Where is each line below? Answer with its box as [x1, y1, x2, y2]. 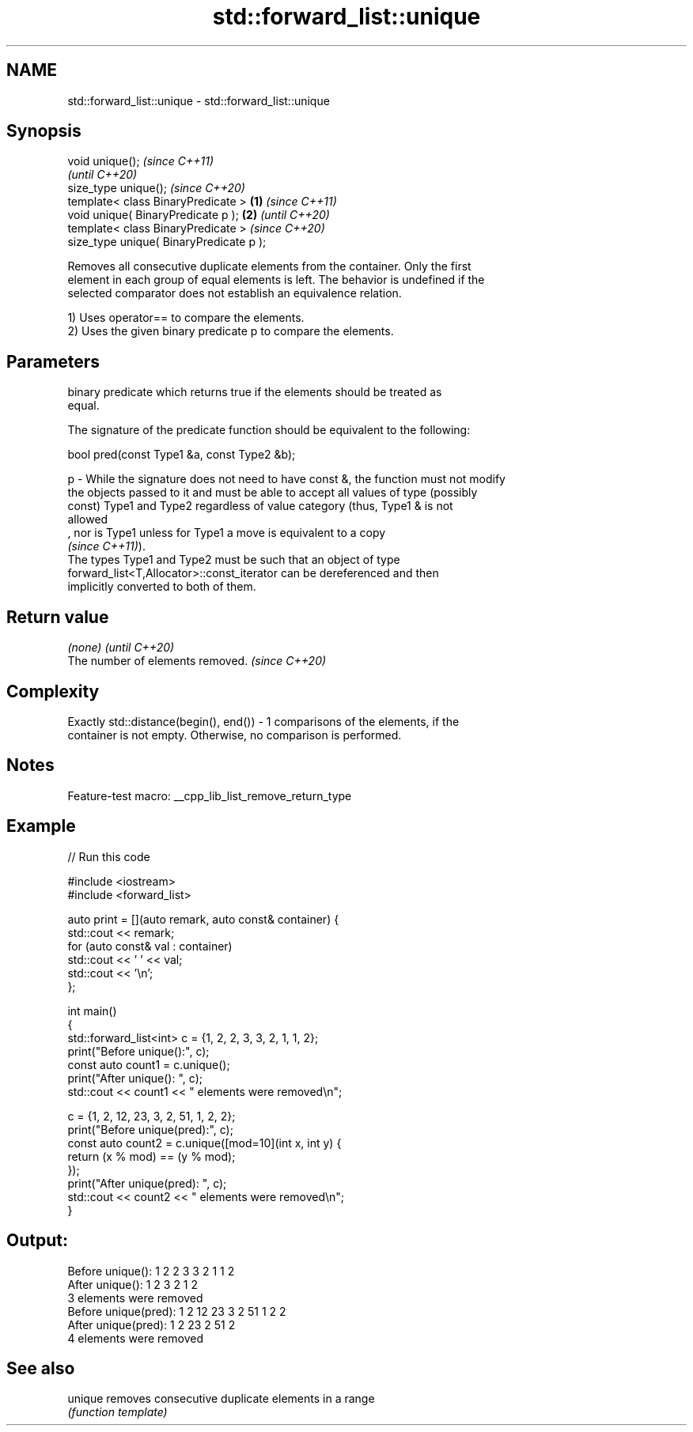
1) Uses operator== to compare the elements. [67, 311, 305, 325]
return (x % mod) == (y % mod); [67, 1149, 236, 1163]
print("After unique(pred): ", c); [67, 1176, 227, 1190]
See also [6, 1358, 75, 1378]
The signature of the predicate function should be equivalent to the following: [67, 423, 471, 437]
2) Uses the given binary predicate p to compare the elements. [67, 324, 394, 338]
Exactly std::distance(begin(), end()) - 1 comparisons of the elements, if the [67, 714, 460, 728]
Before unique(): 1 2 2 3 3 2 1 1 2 [67, 1264, 235, 1278]
